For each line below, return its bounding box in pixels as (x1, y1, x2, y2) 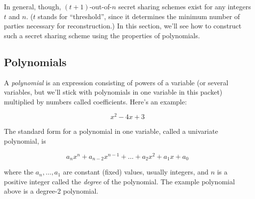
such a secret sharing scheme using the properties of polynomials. (4, 30, 200, 40)
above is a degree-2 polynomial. (4, 186, 99, 196)
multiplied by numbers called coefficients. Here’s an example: (4, 96, 187, 106)
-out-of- (89, 1, 112, 11)
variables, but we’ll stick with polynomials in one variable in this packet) (4, 87, 223, 97)
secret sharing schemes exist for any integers (118, 1, 251, 11)
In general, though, (4, 1, 61, 11)
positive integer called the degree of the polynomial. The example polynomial (4, 176, 235, 186)
